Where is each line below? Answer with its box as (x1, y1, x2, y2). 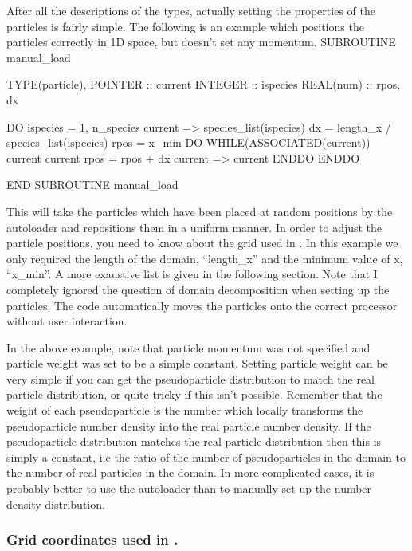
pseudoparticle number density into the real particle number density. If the (6, 417, 371, 434)
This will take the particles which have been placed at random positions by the (6, 203, 393, 219)
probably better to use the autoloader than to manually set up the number (6, 480, 372, 497)
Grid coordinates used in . (6, 529, 179, 549)
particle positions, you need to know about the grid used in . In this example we (6, 234, 398, 251)
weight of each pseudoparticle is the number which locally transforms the (6, 402, 363, 419)
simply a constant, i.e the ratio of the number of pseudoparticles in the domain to (6, 448, 406, 465)
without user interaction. (6, 313, 128, 329)
